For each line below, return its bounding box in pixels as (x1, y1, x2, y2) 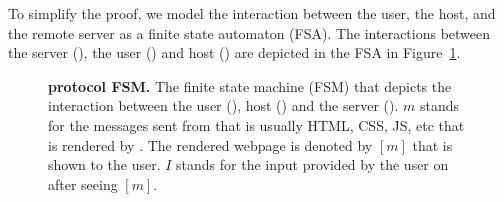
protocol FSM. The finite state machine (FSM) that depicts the (48, 75, 452, 96)
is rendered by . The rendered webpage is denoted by (48, 134, 373, 155)
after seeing (48, 173, 118, 194)
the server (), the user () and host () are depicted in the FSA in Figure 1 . (8, 42, 461, 63)
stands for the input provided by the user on (176, 154, 449, 175)
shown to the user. (48, 154, 161, 175)
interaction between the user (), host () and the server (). (48, 95, 399, 116)
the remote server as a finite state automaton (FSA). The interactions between (8, 22, 491, 43)
